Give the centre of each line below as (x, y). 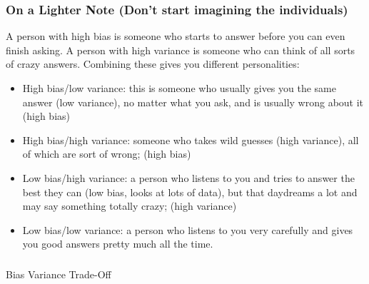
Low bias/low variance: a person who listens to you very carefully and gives (188, 229)
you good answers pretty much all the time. (118, 244)
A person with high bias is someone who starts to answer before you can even (176, 36)
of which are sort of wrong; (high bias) (107, 154)
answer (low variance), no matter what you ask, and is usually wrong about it (193, 102)
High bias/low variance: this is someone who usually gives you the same (179, 88)
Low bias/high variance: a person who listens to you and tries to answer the (188, 177)
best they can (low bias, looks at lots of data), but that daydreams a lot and (190, 192)
